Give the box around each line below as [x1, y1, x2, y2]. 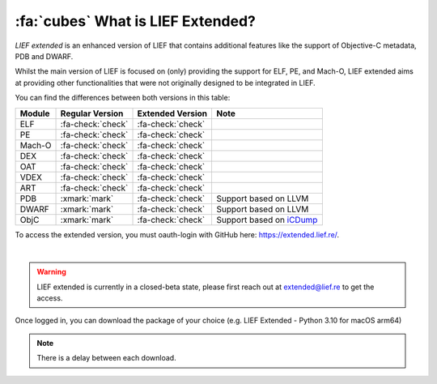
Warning [36, 267, 66, 277]
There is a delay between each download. [36, 353, 177, 363]
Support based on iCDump [216, 214, 318, 225]
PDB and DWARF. [15, 51, 74, 61]
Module [19, 108, 50, 119]
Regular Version [60, 108, 124, 119]
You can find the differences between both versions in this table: [15, 93, 231, 103]
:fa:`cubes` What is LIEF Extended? [15, 12, 257, 30]
